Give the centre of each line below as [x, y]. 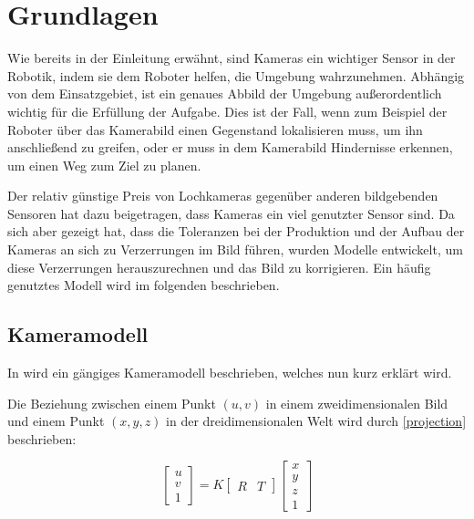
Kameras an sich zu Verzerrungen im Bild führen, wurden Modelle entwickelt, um [235, 249]
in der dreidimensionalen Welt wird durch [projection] [316, 421]
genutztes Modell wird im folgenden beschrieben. [144, 285]
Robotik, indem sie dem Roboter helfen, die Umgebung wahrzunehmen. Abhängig [236, 75]
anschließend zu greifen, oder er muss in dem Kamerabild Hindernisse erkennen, [230, 147]
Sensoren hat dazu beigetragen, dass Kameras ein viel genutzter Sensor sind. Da [231, 213]
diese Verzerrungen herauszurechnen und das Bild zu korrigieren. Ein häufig [219, 267]
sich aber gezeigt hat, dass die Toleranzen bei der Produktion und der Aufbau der [236, 231]
